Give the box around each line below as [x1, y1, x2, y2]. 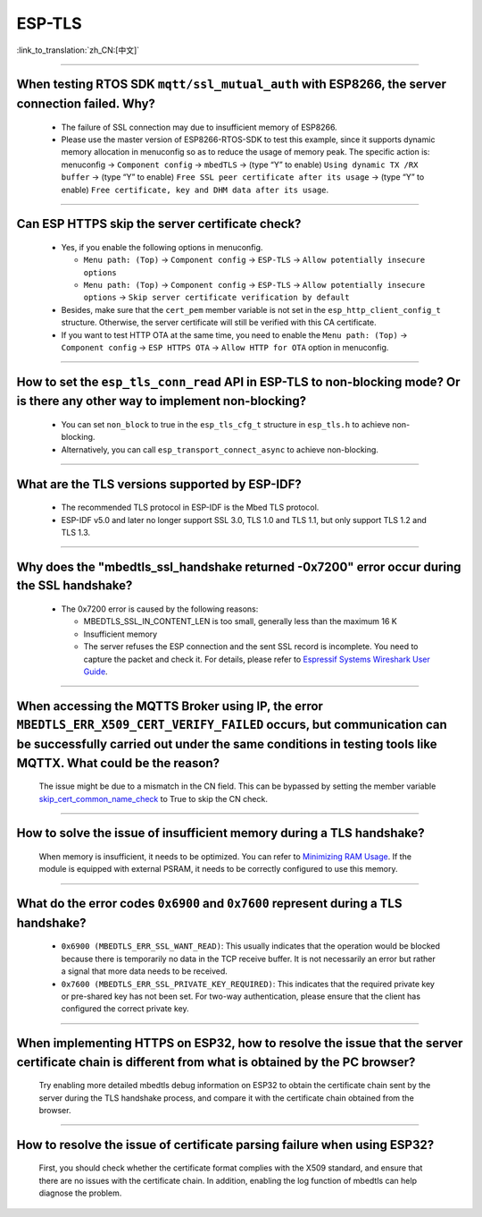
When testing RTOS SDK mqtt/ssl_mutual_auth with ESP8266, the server [16, 77, 446, 92]
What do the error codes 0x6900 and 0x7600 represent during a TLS [16, 896, 403, 911]
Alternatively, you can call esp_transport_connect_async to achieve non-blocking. [61, 444, 379, 455]
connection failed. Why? [16, 96, 156, 111]
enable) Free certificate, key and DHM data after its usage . [61, 184, 329, 195]
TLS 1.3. [61, 528, 91, 537]
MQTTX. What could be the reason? [16, 756, 220, 771]
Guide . [83, 666, 108, 677]
